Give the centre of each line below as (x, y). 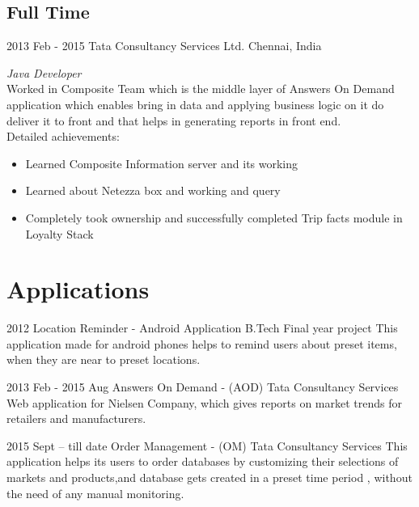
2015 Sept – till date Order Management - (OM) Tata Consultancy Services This (207, 445)
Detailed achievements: (63, 136)
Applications (78, 289)
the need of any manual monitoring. (95, 493)
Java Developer (44, 72)
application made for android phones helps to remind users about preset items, (202, 343)
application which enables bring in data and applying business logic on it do (195, 104)
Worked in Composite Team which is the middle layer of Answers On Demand (201, 89)
